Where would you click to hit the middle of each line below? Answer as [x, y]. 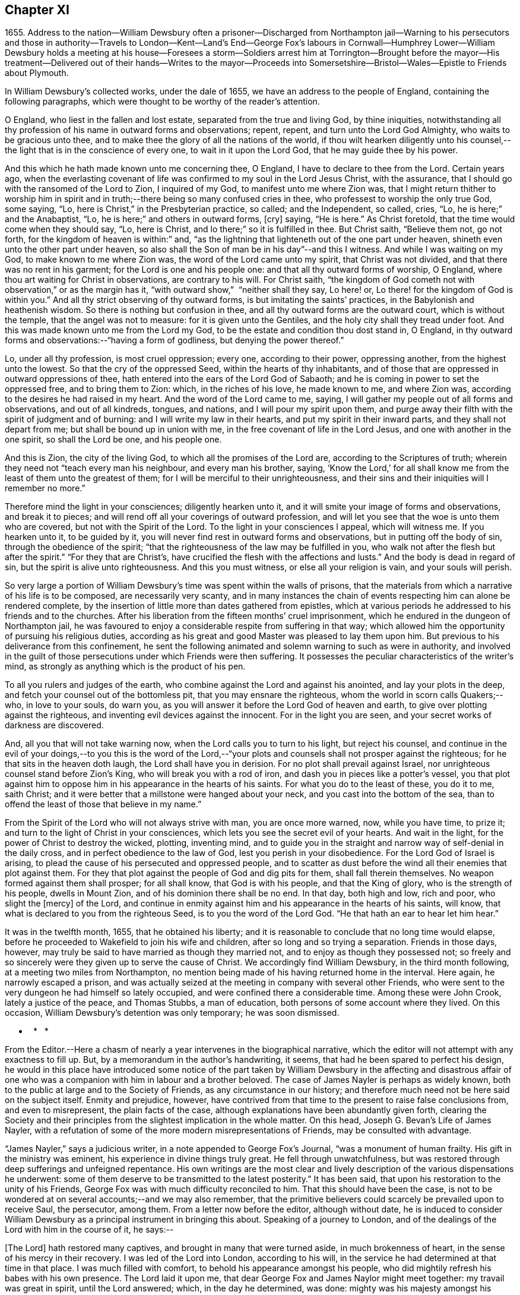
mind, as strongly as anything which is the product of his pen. [125, 667]
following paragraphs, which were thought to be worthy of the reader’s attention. [162, 102]
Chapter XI [37, 10]
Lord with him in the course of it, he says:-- [89, 1230]
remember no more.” [45, 488]
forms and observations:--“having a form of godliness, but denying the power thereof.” [175, 340]
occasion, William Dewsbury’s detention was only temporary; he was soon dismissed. [172, 1013]
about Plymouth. [37, 73]
